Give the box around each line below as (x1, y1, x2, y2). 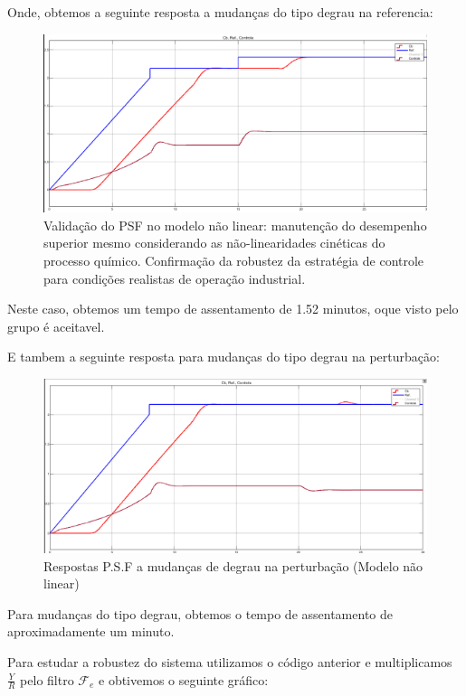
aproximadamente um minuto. (7, 622, 175, 641)
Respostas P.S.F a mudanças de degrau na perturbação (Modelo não (43, 556, 423, 575)
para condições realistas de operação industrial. (43, 268, 306, 287)
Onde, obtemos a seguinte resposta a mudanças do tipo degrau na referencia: (7, 3, 433, 21)
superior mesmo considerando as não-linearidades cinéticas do (43, 233, 385, 252)
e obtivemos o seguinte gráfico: (99, 670, 269, 689)
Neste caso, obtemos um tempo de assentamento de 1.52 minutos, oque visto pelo (7, 299, 459, 318)
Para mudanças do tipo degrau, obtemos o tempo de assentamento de (7, 604, 393, 623)
